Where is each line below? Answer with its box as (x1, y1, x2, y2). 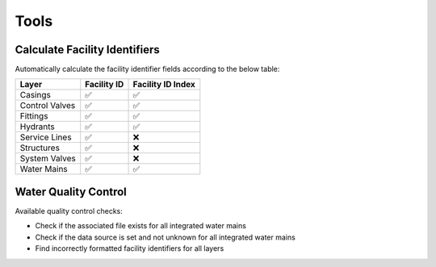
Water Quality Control (15, 185, 127, 198)
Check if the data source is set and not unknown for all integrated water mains (35, 232, 296, 242)
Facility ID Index (132, 79, 195, 90)
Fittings (19, 111, 48, 122)
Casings (19, 90, 52, 101)
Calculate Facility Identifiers (15, 43, 161, 56)
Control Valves (19, 100, 76, 111)
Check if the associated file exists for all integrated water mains (35, 221, 246, 231)
